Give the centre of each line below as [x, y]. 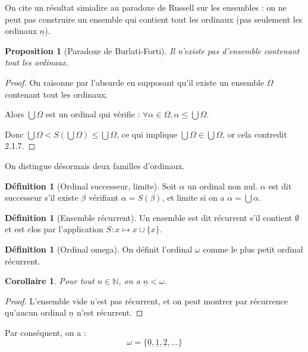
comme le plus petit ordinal [253, 249]
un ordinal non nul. [223, 186]
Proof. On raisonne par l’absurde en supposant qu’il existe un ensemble [135, 82]
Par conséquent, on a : [45, 332]
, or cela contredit [255, 134]
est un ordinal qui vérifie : [93, 114]
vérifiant [103, 197]
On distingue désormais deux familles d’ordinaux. [95, 165]
